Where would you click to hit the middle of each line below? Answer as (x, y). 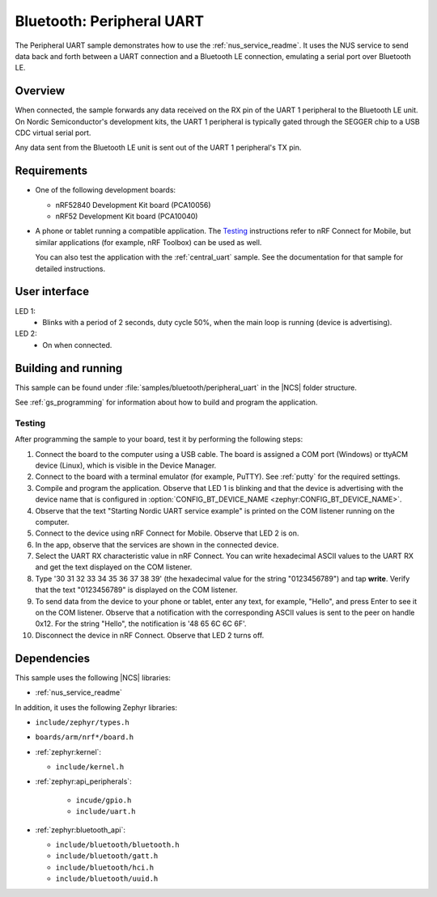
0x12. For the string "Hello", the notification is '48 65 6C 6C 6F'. (141, 624)
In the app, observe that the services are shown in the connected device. (157, 544)
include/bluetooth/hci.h (104, 867)
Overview (40, 91)
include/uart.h (106, 812)
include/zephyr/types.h (82, 722)
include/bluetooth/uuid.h (107, 879)
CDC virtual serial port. (53, 133)
